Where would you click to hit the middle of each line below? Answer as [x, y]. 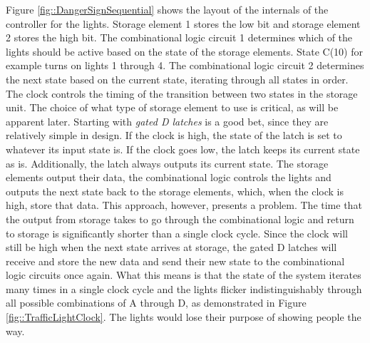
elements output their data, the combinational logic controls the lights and [169, 177]
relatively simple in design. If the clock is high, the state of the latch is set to [174, 135]
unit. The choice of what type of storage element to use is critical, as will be [172, 107]
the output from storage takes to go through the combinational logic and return [180, 219]
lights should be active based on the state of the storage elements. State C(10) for [184, 51]
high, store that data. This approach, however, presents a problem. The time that [184, 205]
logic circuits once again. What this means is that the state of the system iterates [184, 275]
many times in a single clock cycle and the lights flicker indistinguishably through [184, 288]
